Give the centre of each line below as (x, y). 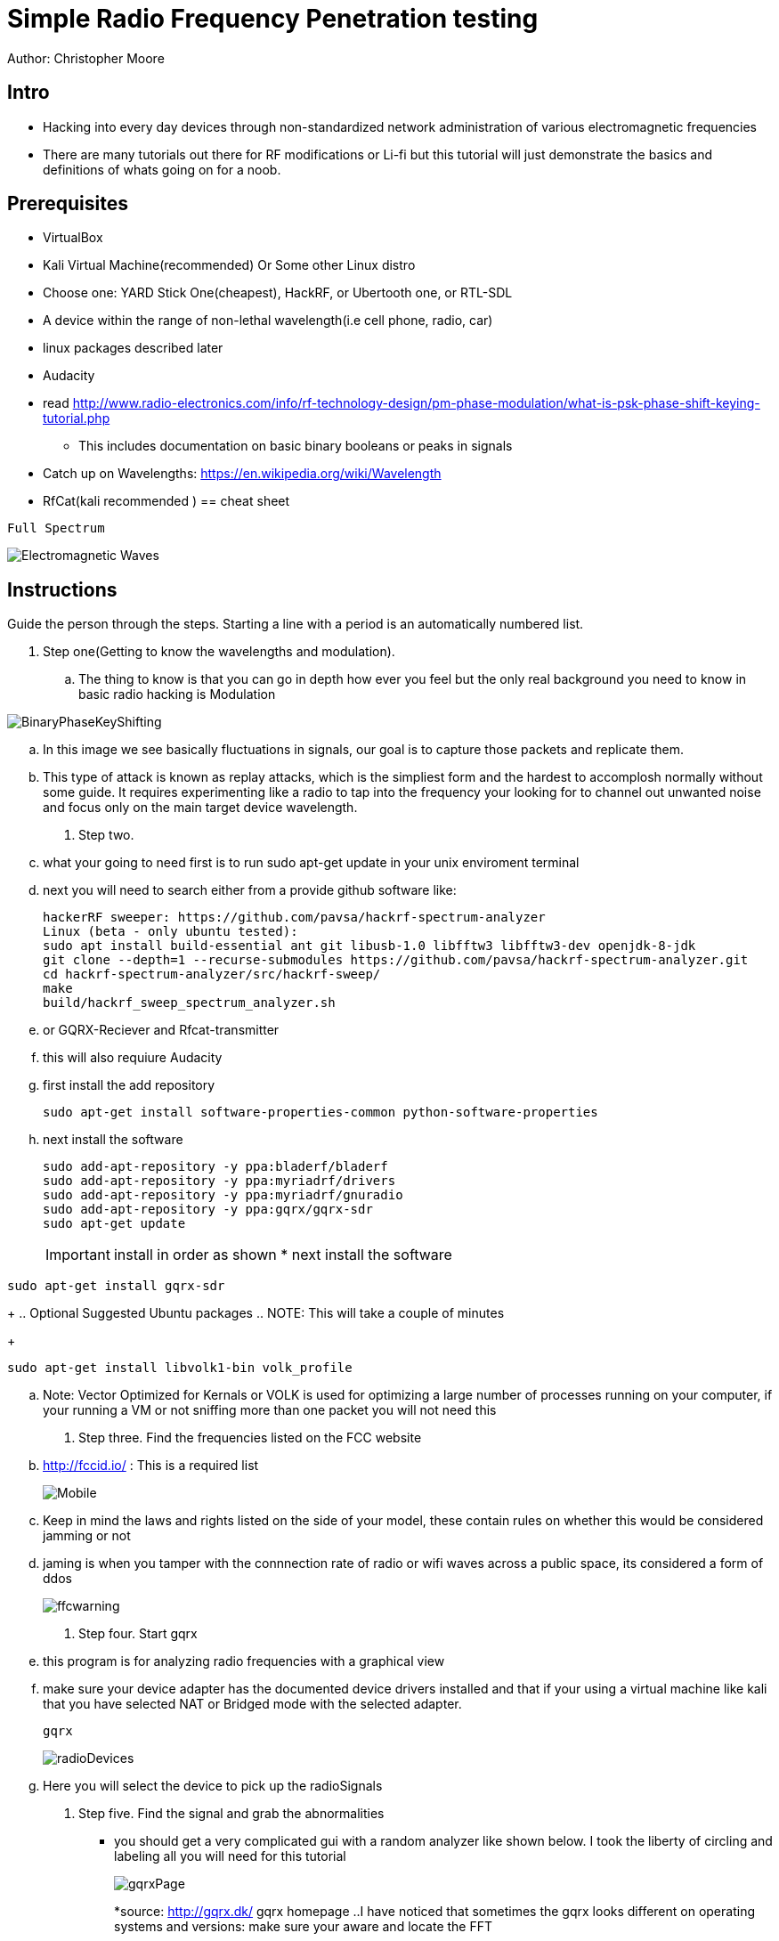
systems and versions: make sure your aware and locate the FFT (304, 1927)
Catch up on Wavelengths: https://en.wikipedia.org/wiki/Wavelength (242, 474)
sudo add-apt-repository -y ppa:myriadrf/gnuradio (223, 1195)
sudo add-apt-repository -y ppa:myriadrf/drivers (219, 1181)
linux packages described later (133, 348)
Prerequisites (68, 204)
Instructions (62, 589)
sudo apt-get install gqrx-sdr (116, 1286)
